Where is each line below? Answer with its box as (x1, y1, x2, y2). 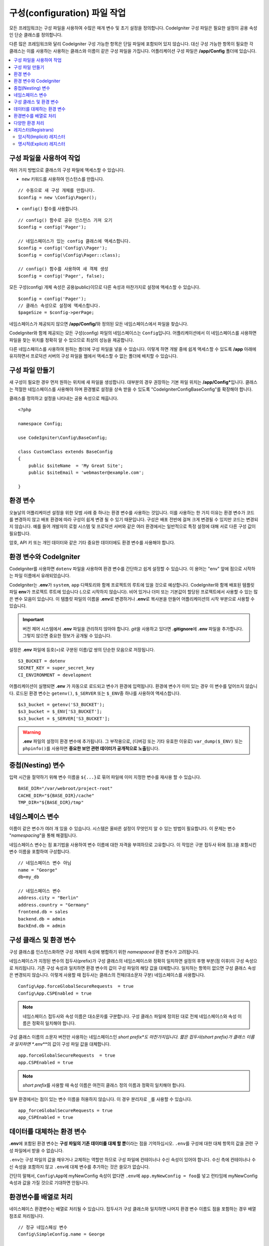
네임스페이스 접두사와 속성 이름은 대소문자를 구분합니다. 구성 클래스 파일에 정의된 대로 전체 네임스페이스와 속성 (22, 1013, 237, 1019)
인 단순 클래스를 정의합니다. (9, 31, 63, 37)
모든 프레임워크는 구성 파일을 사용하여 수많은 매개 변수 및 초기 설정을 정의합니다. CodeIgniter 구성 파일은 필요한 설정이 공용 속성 (9, 25, 258, 31)
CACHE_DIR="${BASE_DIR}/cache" (18, 792, 95, 798)
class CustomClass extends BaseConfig (18, 449, 113, 455)
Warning (22, 729, 41, 735)
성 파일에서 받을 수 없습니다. (9, 1147, 64, 1153)
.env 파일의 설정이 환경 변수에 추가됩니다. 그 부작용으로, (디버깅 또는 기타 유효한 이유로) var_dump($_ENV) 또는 (22, 738, 243, 745)
